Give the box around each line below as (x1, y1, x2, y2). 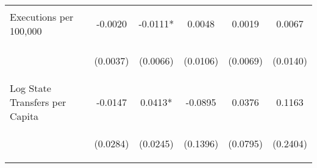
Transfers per (10, 95, 66, 109)
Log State (10, 81, 51, 95)
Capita (10, 109, 39, 123)
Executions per (10, 9, 74, 24)
